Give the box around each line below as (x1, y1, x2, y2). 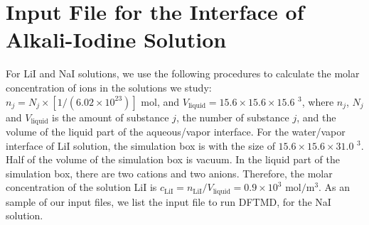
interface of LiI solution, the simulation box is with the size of (6, 138, 275, 153)
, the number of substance (176, 109, 289, 124)
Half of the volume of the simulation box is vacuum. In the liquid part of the (6, 152, 340, 167)
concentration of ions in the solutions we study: (6, 79, 212, 94)
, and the (296, 109, 336, 124)
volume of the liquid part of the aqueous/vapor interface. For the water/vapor (6, 124, 346, 138)
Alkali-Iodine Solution (6, 25, 227, 54)
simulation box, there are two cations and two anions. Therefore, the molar (6, 165, 333, 180)
